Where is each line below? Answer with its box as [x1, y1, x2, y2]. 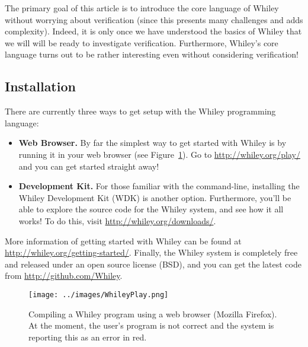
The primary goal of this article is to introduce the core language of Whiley [5, 2, 279, 14]
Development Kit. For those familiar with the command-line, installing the [18, 180, 300, 192]
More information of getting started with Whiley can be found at [5, 234, 242, 247]
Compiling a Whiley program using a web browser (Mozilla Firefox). [28, 307, 277, 320]
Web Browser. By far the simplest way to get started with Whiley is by [18, 136, 287, 149]
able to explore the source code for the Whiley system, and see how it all [18, 203, 284, 215]
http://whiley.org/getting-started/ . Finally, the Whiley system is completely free [5, 246, 298, 259]
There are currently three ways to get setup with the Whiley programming [5, 105, 276, 117]
